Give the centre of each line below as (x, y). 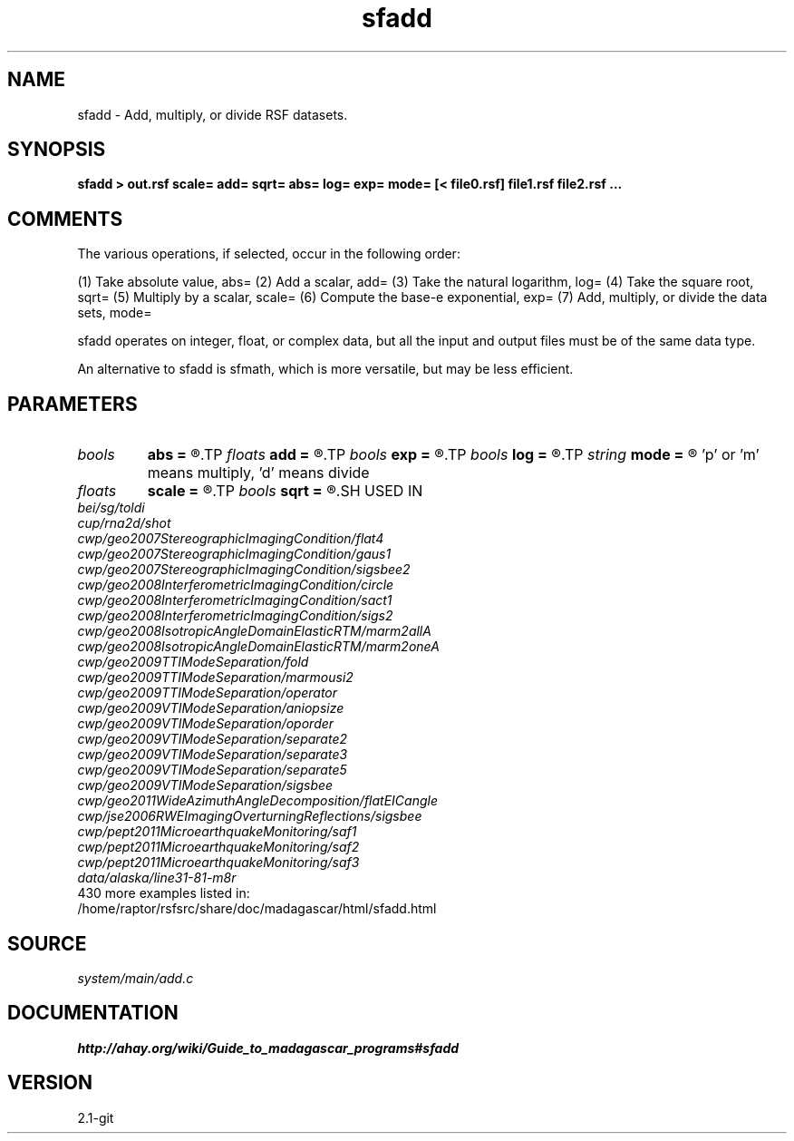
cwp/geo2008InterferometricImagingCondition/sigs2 (235, 616)
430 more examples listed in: (164, 893)
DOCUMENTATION (93, 1013)
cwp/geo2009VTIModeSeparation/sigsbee (205, 785)
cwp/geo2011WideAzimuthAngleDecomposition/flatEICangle (257, 801)
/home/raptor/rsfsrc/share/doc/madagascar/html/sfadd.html (257, 909)
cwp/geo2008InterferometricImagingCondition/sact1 (235, 600)
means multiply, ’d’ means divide (258, 473)
